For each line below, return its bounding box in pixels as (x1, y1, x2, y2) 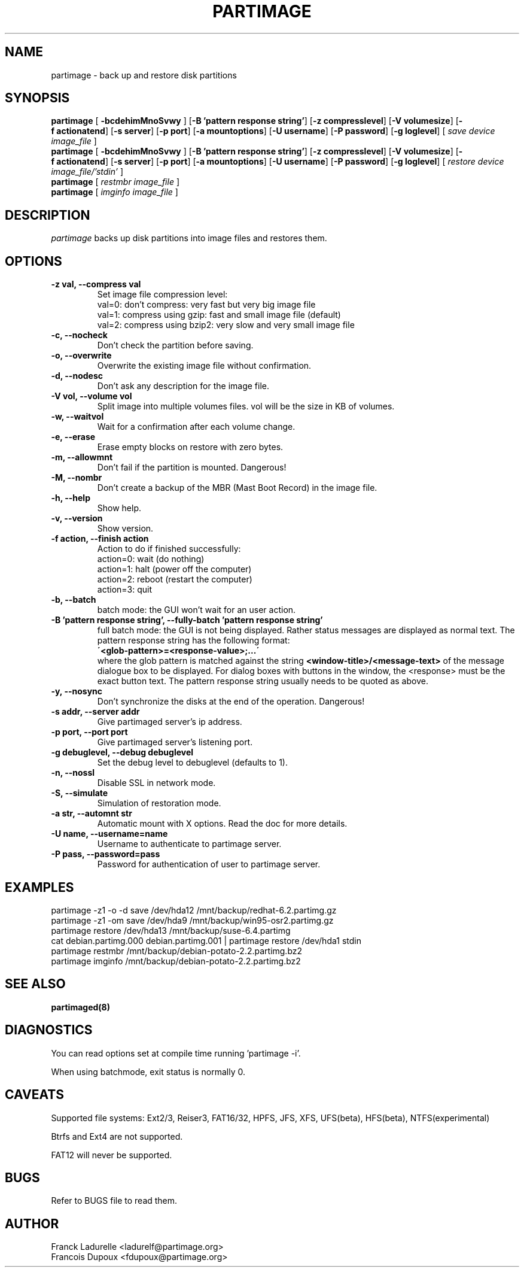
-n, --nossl (51, 767, 95, 778)
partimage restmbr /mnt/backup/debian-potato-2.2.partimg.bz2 (51, 945, 303, 956)
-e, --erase (51, 432, 96, 442)
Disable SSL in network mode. (97, 778, 216, 788)
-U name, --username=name (51, 828, 168, 839)
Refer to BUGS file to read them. (51, 1195, 178, 1206)
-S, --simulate (51, 788, 108, 799)
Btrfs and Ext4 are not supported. (51, 1131, 183, 1142)
